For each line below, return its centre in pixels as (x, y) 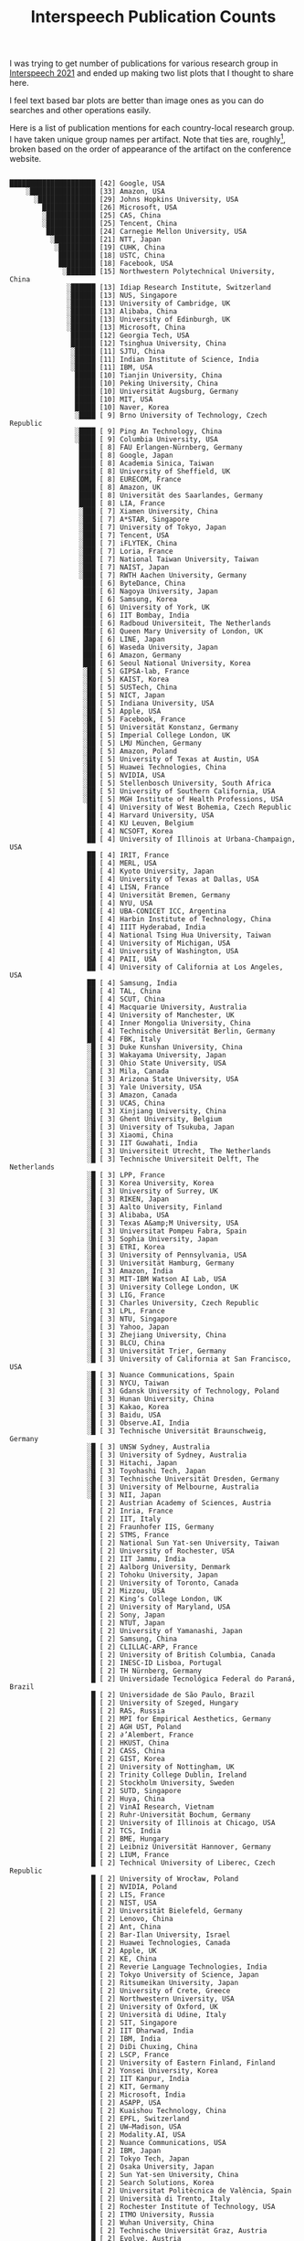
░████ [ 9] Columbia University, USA (147, 439)
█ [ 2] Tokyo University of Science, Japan (175, 1975)
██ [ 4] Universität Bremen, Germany (159, 895)
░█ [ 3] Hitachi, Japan (132, 1463)
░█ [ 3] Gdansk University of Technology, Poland (183, 1391)
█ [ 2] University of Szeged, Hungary (165, 1703)
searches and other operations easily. (80, 111)
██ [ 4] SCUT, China (126, 999)
